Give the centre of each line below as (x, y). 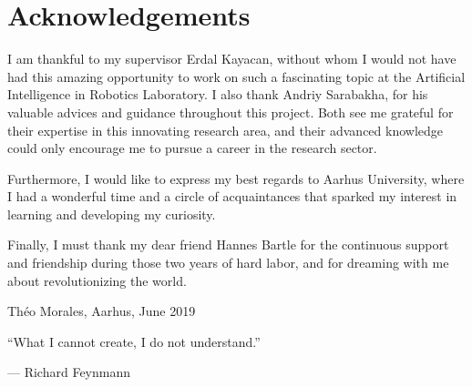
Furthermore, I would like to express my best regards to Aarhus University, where (236, 178)
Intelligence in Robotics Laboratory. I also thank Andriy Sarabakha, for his (218, 94)
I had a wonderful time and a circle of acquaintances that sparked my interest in (232, 196)
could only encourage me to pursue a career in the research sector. (192, 148)
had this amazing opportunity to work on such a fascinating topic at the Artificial (236, 76)
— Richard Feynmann (69, 372)
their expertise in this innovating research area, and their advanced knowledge (226, 130)
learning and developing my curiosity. (112, 214)
